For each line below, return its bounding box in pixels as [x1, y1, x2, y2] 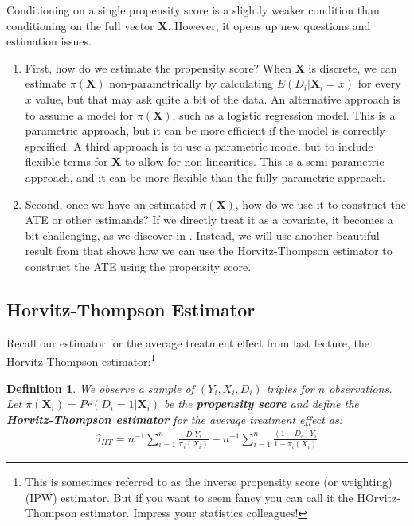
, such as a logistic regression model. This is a [172, 106, 396, 123]
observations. [329, 379, 393, 396]
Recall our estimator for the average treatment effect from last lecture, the [6, 334, 369, 351]
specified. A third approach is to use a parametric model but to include [25, 137, 373, 154]
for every [357, 75, 401, 92]
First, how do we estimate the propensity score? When [25, 59, 292, 76]
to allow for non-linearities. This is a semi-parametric [124, 153, 385, 170]
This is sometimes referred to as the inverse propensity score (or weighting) [25, 473, 393, 489]
